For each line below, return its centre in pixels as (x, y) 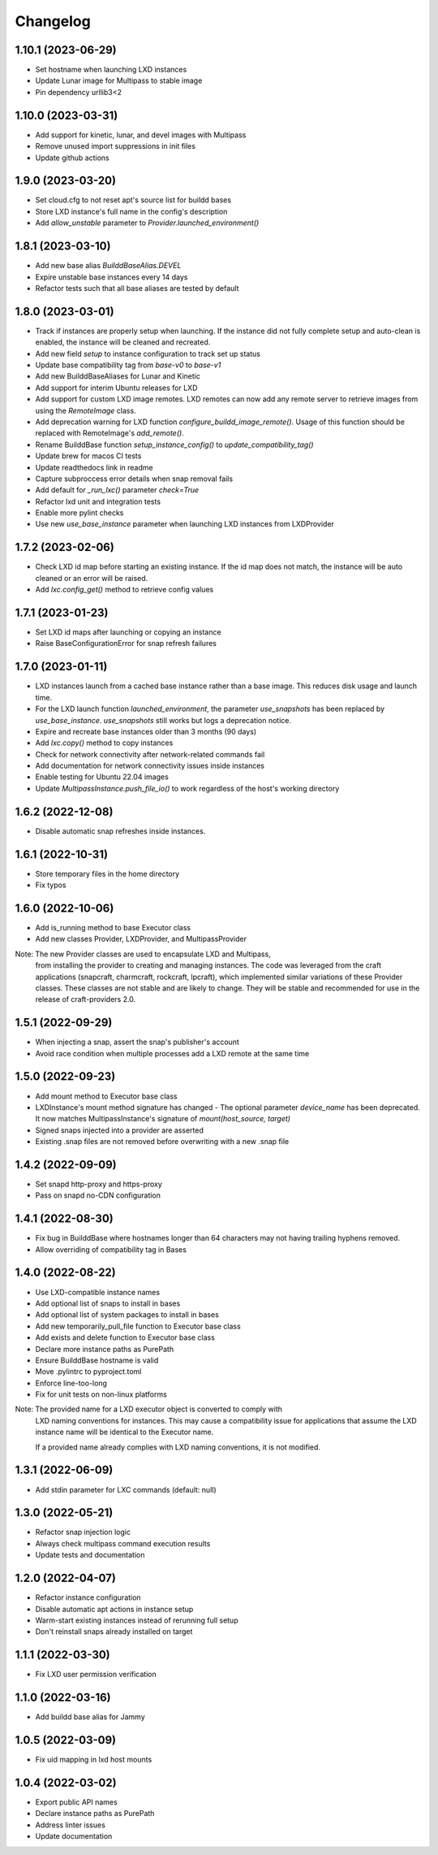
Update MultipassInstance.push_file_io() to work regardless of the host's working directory (187, 788)
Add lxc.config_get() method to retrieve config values (125, 590)
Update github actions (72, 158)
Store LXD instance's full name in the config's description (131, 211)
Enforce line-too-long (71, 1383)
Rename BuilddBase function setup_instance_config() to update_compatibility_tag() (174, 444)
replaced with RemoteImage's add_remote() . (109, 433)
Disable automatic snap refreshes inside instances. (120, 831)
